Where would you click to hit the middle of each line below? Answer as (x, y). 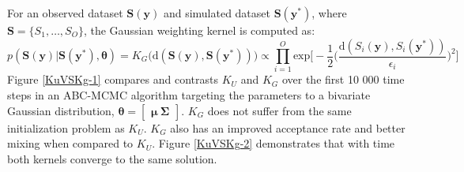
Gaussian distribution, (61, 110)
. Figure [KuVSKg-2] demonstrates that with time (273, 143)
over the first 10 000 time (343, 79)
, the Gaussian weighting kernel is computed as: (199, 30)
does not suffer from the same (279, 110)
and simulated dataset (217, 13)
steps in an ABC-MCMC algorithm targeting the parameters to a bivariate (189, 94)
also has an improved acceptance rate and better (288, 127)
